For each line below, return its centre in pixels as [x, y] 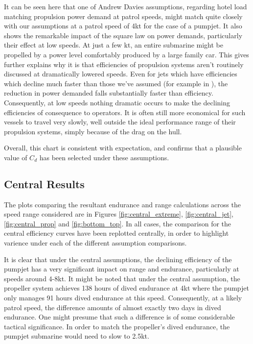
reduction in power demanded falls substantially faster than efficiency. [109, 93]
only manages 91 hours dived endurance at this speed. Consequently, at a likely [123, 298]
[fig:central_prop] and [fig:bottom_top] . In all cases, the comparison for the [118, 223]
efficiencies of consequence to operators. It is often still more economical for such [125, 112]
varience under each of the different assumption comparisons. [95, 243]
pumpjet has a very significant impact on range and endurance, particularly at [122, 269]
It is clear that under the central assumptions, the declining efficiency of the [118, 259]
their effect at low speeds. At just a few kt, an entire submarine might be [114, 45]
